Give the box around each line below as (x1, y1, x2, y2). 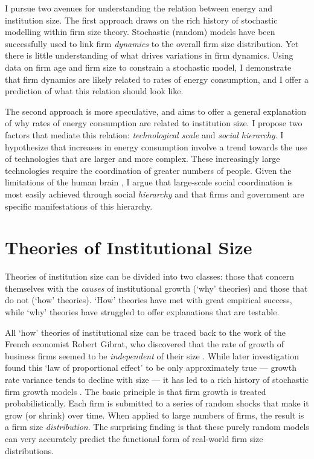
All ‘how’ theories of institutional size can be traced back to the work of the (5, 326, 286, 338)
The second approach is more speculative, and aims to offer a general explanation (5, 104, 306, 117)
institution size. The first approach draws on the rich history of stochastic (5, 13, 278, 26)
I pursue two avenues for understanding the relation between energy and (5, 2, 272, 14)
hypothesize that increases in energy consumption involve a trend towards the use (5, 140, 307, 153)
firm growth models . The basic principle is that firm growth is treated (5, 385, 266, 397)
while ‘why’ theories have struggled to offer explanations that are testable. (5, 306, 280, 318)
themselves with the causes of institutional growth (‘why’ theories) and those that (5, 281, 308, 294)
